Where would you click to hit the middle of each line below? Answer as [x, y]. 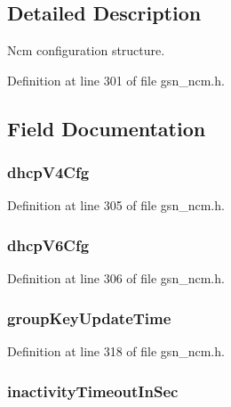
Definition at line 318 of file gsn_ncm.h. [116, 351]
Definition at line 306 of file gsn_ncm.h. [116, 278]
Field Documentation [107, 128]
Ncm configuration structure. [86, 50]
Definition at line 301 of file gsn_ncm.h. [116, 80]
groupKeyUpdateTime [89, 317]
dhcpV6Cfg [48, 244]
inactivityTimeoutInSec [93, 391]
